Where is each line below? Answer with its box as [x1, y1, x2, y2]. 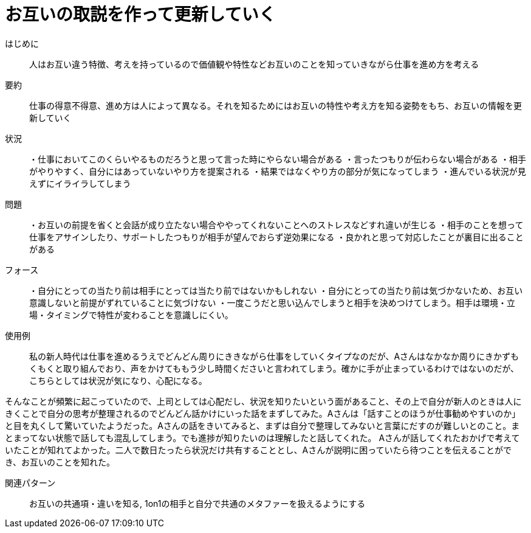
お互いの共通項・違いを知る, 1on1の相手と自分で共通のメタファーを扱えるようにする [29, 498, 366, 509]
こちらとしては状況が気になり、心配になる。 [29, 375, 207, 386]
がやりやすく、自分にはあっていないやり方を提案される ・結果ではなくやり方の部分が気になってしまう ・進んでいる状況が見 [29, 165, 526, 176]
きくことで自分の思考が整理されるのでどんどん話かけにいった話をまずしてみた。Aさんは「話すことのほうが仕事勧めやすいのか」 [5, 408, 521, 419]
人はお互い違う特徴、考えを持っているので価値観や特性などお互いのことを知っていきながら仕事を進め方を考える [29, 58, 479, 69]
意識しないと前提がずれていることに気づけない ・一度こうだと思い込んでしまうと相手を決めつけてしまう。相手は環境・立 [29, 297, 515, 308]
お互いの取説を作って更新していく [5, 4, 276, 25]
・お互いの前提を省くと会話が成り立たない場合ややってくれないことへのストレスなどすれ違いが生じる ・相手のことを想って [29, 219, 524, 230]
